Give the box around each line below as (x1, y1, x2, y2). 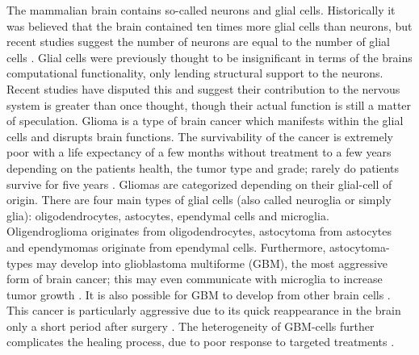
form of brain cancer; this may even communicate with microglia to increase (6, 270, 383, 287)
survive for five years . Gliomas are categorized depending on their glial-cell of (6, 175, 392, 192)
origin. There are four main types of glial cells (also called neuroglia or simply (6, 191, 392, 208)
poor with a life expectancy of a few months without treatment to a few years (6, 144, 392, 161)
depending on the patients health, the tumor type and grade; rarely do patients (6, 159, 400, 176)
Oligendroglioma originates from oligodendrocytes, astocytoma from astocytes (6, 223, 392, 240)
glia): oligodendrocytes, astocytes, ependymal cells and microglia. (6, 207, 329, 223)
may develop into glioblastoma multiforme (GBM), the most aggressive (36, 254, 388, 271)
